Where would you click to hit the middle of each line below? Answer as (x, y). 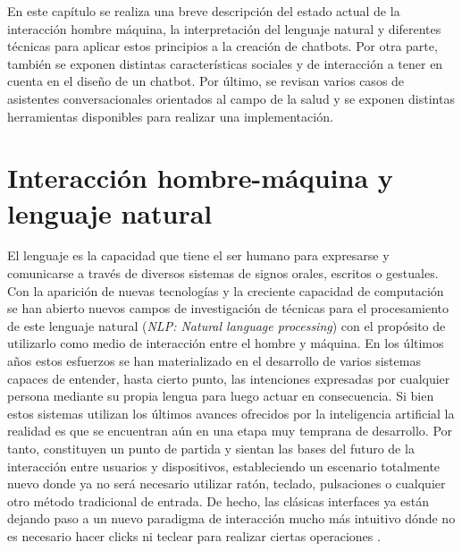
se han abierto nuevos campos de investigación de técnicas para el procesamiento (228, 308)
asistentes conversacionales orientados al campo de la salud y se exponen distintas (231, 98)
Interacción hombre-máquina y (200, 178)
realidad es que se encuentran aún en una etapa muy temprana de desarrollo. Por (230, 431)
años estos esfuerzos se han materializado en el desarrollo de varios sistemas (214, 361)
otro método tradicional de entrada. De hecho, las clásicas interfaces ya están (218, 500)
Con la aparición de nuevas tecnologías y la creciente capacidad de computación (226, 290)
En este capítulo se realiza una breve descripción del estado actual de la (204, 11)
